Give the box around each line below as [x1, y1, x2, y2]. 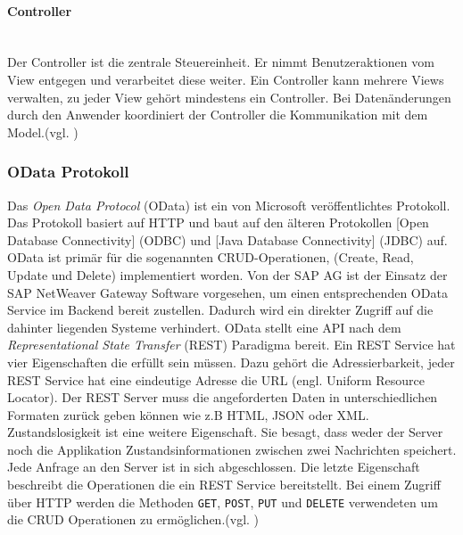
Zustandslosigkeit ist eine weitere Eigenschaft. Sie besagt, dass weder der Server [7, 423, 443, 441]
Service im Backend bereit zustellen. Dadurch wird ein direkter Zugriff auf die [7, 300, 434, 319]
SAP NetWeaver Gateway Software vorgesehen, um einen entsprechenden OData [7, 283, 448, 301]
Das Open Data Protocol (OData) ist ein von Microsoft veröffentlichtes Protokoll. [7, 195, 451, 214]
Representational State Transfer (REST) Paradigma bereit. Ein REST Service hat [7, 335, 456, 354]
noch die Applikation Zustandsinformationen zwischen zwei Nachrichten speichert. [7, 440, 457, 458]
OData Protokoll [7, 160, 129, 183]
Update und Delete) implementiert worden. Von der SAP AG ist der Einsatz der [7, 265, 448, 284]
